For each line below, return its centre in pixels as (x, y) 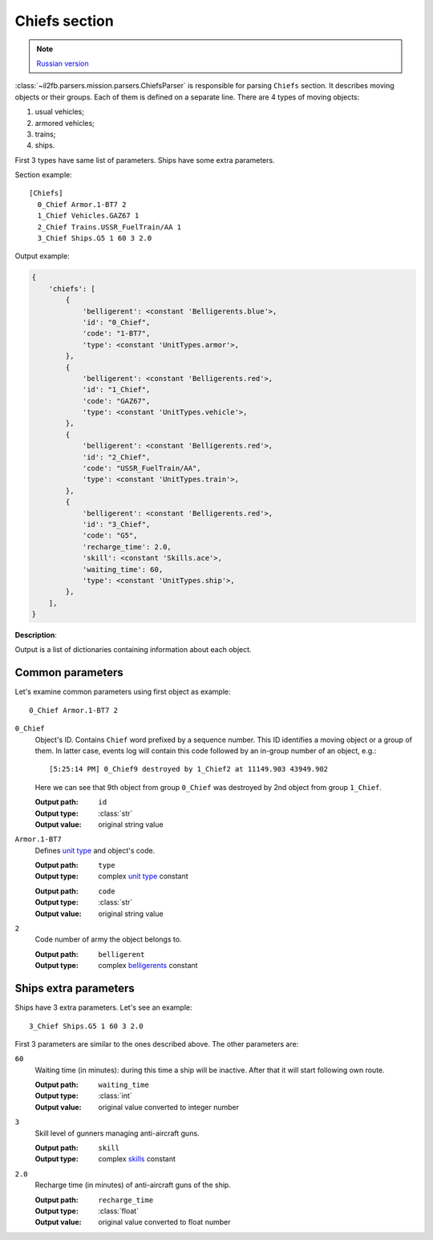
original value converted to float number (164, 1222)
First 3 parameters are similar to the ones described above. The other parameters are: (157, 1043)
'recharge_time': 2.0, (127, 547)
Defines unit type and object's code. (95, 850)
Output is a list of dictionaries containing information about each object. (133, 650)
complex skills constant (137, 1159)
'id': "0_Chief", (116, 322)
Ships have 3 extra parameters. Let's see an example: (103, 1007)
